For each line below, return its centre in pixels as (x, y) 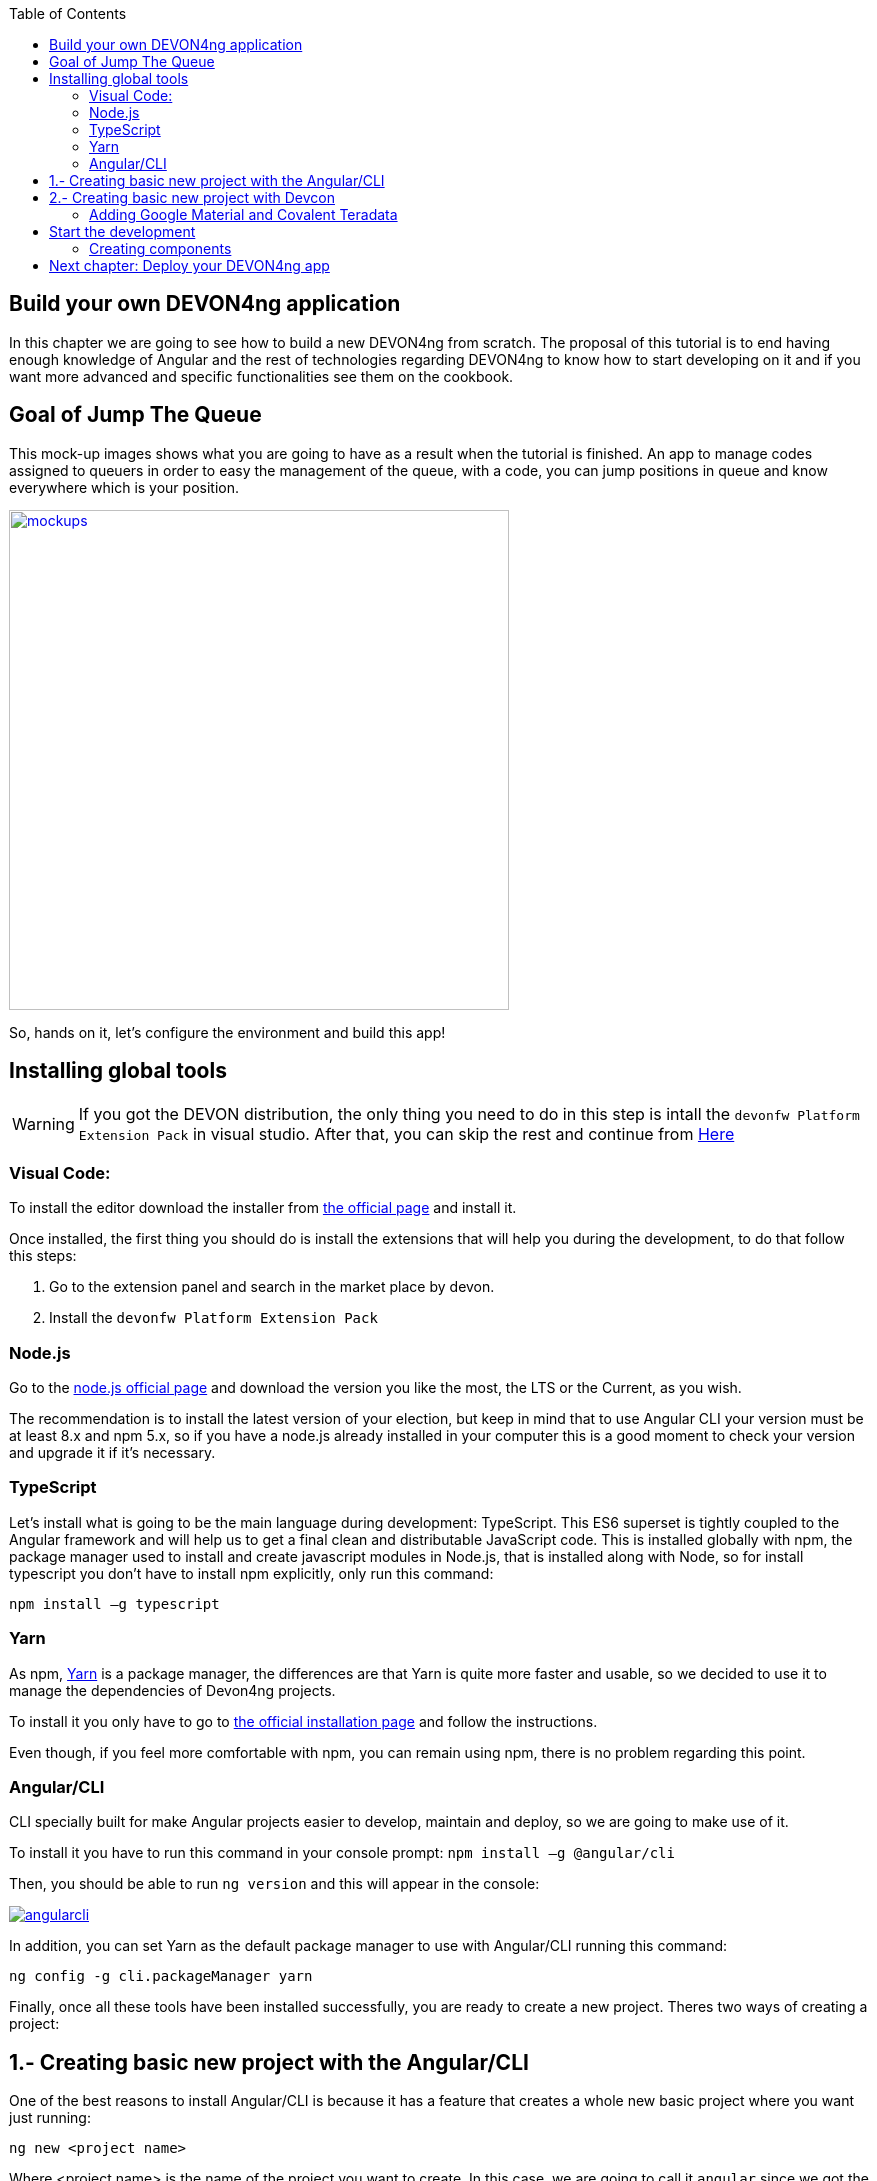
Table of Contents (68, 13)
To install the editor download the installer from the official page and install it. (263, 1208)
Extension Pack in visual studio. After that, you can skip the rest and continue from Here (406, 1133)
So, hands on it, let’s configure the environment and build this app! (227, 1032)
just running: (50, 2118)
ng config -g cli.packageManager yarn (161, 1976)
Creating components (160, 248)
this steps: (43, 1256)
